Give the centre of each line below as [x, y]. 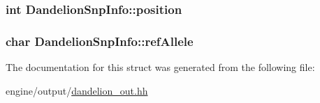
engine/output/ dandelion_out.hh [77, 90]
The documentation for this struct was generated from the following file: [160, 67]
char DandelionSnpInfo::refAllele [100, 41]
